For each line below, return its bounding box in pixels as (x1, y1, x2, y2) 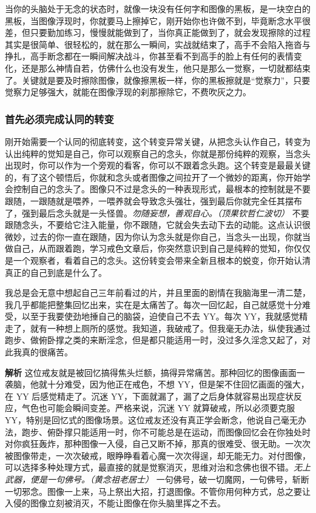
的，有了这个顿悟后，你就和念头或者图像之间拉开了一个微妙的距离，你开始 (5, 170, 302, 183)
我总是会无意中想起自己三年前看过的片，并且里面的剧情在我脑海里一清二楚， (5, 286, 311, 299)
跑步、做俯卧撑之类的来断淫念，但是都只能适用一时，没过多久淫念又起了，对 (5, 334, 311, 346)
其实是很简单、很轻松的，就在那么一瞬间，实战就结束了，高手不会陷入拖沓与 (5, 38, 311, 50)
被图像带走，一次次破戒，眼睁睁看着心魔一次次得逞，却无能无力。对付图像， (5, 449, 311, 461)
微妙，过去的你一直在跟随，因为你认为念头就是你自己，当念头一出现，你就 (5, 230, 302, 243)
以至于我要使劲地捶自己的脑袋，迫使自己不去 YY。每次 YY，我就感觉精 (21, 310, 308, 323)
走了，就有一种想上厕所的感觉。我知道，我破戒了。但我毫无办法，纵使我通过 (5, 321, 311, 334)
